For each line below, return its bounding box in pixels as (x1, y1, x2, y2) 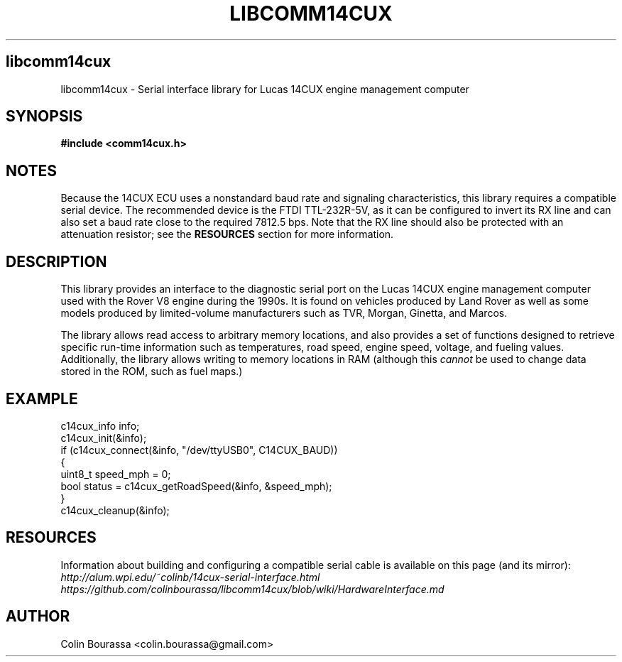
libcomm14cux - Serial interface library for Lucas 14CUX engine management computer (60, 82, 469, 95)
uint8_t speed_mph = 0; (60, 467, 171, 480)
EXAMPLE (6, 389, 78, 408)
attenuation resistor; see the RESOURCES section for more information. (60, 228, 394, 241)
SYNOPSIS (6, 107, 83, 126)
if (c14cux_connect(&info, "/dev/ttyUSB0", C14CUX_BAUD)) (60, 443, 338, 456)
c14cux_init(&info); (60, 431, 147, 444)
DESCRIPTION (6, 252, 107, 271)
